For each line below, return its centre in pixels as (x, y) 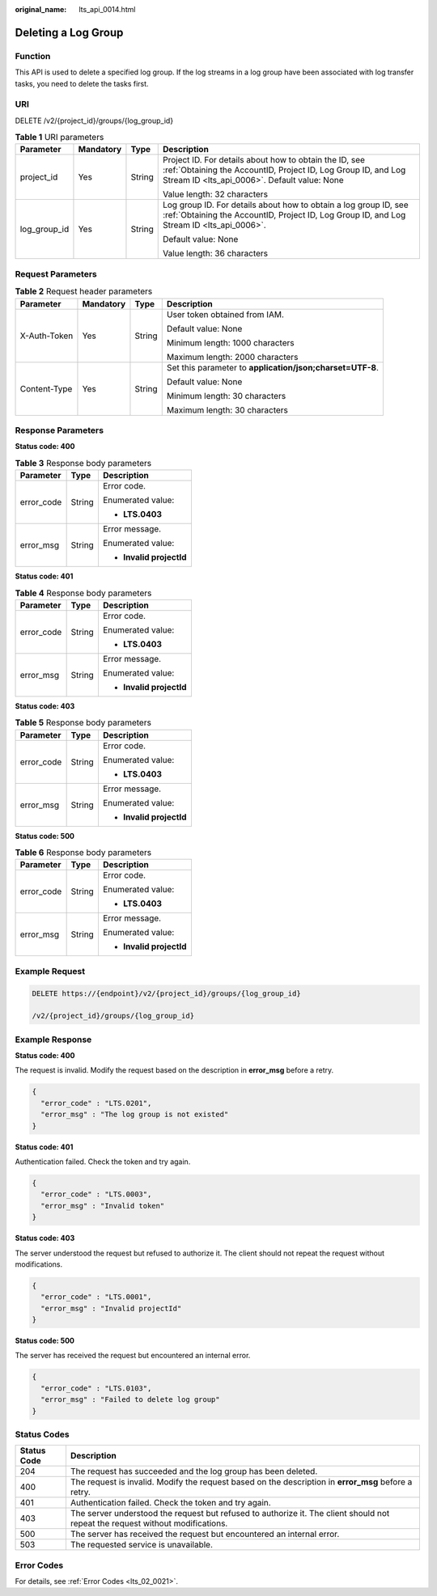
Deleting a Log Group (69, 32)
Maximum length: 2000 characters (232, 357)
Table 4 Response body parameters (83, 593)
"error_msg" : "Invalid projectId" (111, 1308)
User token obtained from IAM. (225, 314)
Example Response (53, 1039)
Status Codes (42, 1434)
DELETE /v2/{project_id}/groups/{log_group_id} (94, 121)
